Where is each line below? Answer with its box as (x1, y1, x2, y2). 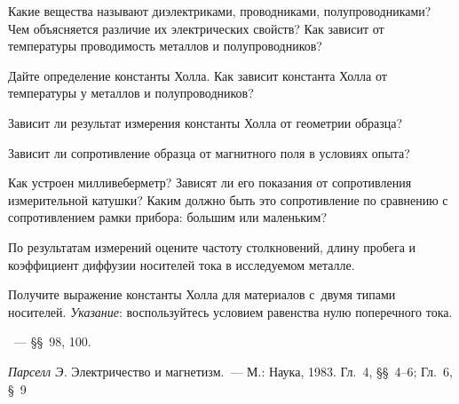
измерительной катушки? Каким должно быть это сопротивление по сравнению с (8, 190, 448, 209)
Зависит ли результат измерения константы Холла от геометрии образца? (8, 113, 403, 131)
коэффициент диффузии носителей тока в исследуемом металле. (8, 255, 355, 273)
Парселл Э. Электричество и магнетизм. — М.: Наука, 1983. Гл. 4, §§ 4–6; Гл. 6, (8, 361, 453, 380)
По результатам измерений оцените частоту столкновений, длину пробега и (8, 237, 416, 256)
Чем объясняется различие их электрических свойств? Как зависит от (8, 19, 384, 37)
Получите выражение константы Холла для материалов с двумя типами (8, 285, 396, 304)
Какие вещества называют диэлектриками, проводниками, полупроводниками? (8, 2, 431, 20)
